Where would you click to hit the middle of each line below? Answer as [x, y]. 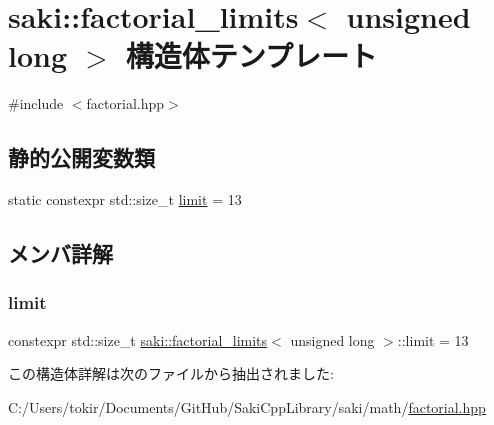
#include [36, 103]
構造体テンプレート [251, 55]
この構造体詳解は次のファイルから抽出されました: [171, 373]
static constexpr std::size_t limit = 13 [125, 199]
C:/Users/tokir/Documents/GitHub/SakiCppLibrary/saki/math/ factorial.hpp [247, 406]
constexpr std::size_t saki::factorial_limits [138, 339]
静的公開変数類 [81, 157]
